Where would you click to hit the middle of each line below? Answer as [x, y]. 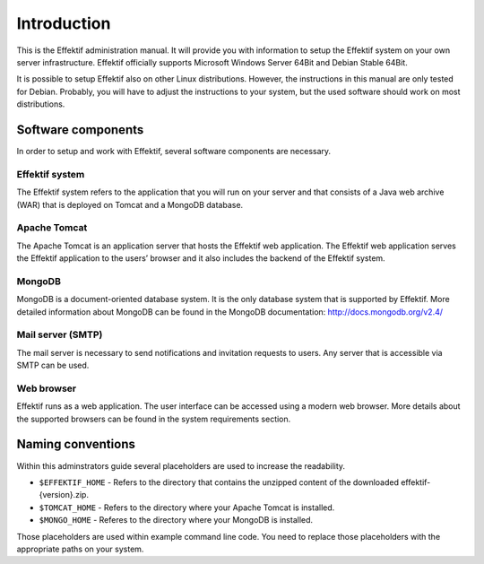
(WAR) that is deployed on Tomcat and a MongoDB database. [130, 204]
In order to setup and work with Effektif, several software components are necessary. [174, 152]
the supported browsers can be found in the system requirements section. [154, 419]
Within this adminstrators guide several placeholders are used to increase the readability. [181, 465]
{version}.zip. [64, 495]
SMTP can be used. [53, 365]
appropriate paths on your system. [80, 549]
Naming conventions [76, 444]
